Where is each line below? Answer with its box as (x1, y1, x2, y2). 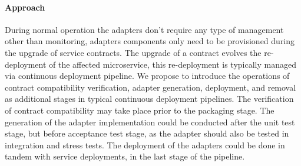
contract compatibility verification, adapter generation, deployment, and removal (5, 81, 296, 93)
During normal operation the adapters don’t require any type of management (5, 23, 284, 35)
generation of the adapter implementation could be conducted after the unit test (5, 115, 295, 128)
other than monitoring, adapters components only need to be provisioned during (5, 35, 295, 47)
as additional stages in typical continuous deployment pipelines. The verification (5, 92, 294, 105)
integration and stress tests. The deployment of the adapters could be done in (5, 138, 285, 151)
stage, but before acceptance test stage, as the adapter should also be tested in (5, 127, 289, 140)
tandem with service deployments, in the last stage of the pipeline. (5, 150, 245, 162)
